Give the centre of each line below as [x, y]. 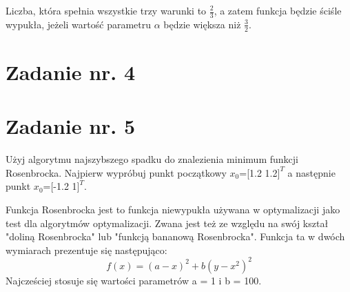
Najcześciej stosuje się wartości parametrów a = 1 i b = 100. [134, 280]
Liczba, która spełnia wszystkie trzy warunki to [106, 10]
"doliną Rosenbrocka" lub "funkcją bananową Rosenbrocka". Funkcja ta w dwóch [175, 236]
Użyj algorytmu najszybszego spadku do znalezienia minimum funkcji [152, 159]
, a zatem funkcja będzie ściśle [278, 10]
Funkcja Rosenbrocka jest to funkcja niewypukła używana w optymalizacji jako [173, 209]
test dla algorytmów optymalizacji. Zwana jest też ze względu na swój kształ [167, 223]
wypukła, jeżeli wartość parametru [79, 24]
